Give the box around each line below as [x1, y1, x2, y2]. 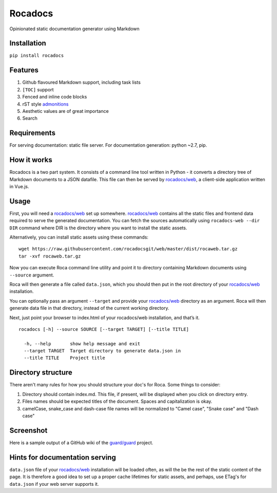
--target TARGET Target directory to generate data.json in [24, 348, 181, 354]
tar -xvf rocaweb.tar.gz [18, 253, 81, 259]
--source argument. [9, 272, 54, 278]
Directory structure [9, 368, 73, 377]
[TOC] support [22, 86, 54, 92]
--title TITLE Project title [24, 355, 105, 361]
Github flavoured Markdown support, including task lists [22, 80, 141, 86]
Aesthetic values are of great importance [22, 108, 109, 114]
